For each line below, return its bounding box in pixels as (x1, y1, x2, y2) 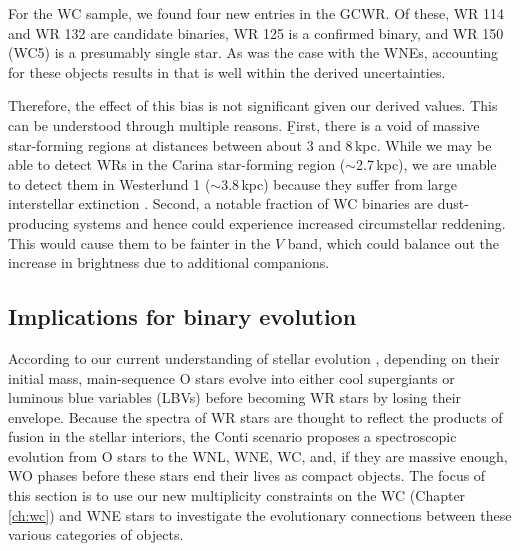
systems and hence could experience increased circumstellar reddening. (73, 212, 506, 233)
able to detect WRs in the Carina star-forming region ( (8, 154, 346, 175)
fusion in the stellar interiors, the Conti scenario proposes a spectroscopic (8, 426, 457, 447)
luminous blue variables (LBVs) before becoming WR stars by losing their (8, 387, 462, 408)
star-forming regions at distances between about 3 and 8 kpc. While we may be (8, 134, 492, 155)
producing (8, 212, 70, 233)
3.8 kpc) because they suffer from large (221, 173, 458, 194)
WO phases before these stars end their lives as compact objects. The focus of (8, 465, 486, 486)
